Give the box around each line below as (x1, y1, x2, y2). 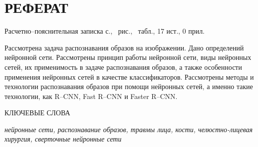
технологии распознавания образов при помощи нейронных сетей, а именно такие (4, 81, 253, 92)
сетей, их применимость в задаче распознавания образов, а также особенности (4, 61, 242, 72)
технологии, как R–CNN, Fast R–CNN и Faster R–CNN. (4, 91, 178, 101)
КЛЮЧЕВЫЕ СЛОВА (4, 107, 70, 118)
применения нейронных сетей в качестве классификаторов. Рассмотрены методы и (4, 71, 254, 82)
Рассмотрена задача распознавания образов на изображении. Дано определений (4, 42, 244, 52)
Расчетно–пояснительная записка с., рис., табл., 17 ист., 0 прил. (4, 26, 205, 36)
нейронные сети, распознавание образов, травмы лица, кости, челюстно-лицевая (4, 124, 253, 134)
